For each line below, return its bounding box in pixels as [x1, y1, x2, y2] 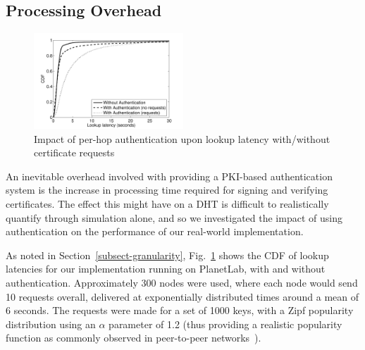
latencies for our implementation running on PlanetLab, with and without [6, 261, 326, 276]
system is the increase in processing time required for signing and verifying [6, 182, 328, 197]
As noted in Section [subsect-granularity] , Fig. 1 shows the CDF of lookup [6, 247, 329, 262]
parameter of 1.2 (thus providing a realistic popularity [109, 316, 342, 331]
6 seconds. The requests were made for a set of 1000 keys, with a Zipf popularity [6, 303, 354, 318]
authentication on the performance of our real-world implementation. [6, 224, 304, 239]
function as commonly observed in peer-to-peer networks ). [6, 330, 261, 345]
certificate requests [34, 145, 115, 160]
